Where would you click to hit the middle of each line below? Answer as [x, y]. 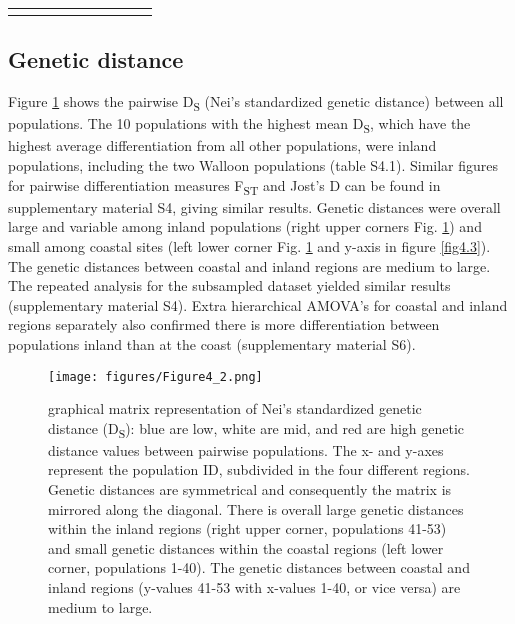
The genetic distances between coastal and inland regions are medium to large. [249, 265]
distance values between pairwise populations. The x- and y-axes [246, 449]
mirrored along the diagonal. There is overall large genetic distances [256, 508]
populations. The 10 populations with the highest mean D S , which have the [239, 125]
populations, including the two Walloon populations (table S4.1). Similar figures [253, 165]
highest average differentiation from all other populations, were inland [222, 145]
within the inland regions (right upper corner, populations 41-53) [247, 528]
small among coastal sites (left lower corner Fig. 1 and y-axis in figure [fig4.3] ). [249, 245]
